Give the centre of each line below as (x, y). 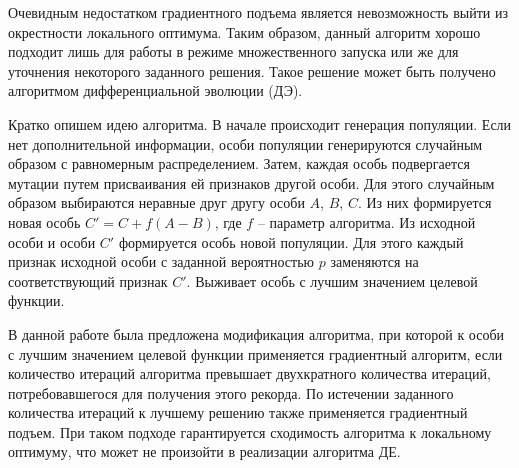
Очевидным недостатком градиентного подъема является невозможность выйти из (258, 12)
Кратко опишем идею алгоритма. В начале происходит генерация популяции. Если (260, 123)
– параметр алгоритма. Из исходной (366, 221)
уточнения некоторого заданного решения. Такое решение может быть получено (252, 70)
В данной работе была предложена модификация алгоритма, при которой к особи (256, 333)
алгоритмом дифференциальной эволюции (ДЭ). (155, 90)
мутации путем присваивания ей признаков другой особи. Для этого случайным (251, 182)
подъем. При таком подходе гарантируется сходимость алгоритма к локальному (250, 431)
